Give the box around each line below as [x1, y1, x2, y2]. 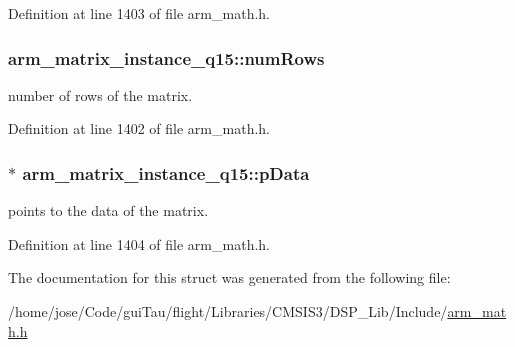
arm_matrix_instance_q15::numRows [8, 45, 325, 70]
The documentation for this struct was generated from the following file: [8, 267, 451, 288]
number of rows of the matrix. [8, 84, 193, 105]
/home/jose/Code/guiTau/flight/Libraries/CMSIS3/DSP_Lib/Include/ [8, 301, 448, 321]
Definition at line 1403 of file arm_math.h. [8, 3, 270, 23]
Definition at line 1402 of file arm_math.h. [8, 118, 270, 139]
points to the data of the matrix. [8, 200, 209, 221]
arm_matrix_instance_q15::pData [22, 160, 310, 185]
